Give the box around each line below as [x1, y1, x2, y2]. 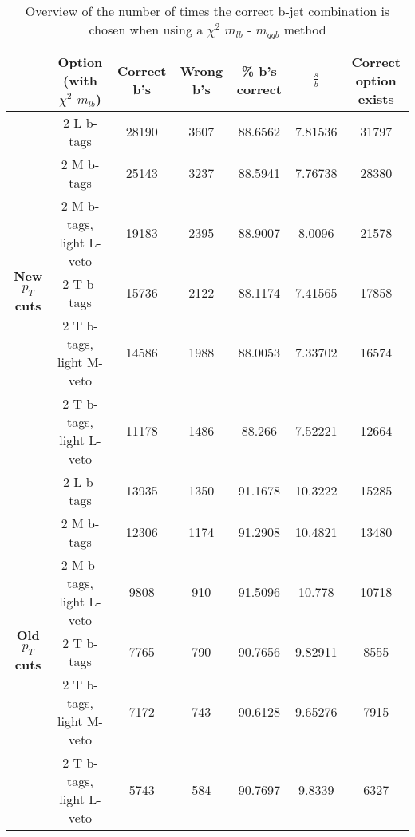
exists [358, 89, 394, 108]
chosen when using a [89, 20, 204, 38]
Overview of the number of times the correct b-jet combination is [25, 2, 390, 20]
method [283, 20, 326, 38]
